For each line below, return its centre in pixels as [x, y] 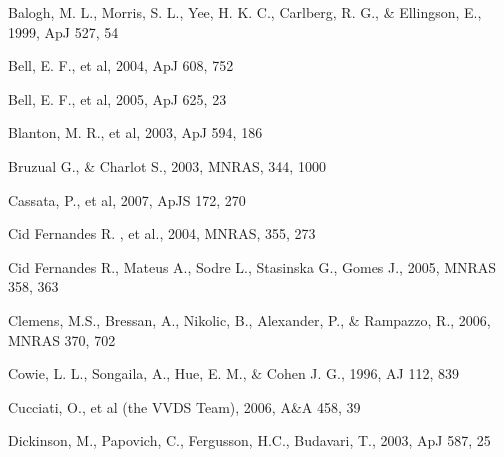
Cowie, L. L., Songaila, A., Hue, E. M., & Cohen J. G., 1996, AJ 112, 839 [234, 373]
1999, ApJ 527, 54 [63, 31]
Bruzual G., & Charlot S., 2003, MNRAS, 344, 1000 [167, 165]
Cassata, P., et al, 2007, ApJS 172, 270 [127, 199]
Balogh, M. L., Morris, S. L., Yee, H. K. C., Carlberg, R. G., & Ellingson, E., [245, 12]
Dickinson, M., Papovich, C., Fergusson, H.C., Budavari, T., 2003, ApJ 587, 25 [249, 440]
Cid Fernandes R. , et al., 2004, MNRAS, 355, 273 [162, 233]
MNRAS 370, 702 [62, 339]
